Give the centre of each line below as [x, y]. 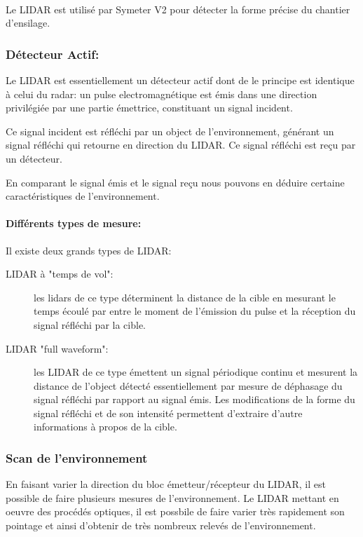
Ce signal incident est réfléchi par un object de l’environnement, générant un [170, 131]
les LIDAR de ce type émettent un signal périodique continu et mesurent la [196, 372]
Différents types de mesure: [74, 223]
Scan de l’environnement [77, 458]
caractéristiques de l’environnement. [83, 196]
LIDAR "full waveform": [57, 348]
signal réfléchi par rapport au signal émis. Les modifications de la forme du [194, 399]
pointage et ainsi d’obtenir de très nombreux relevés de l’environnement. [161, 525]
